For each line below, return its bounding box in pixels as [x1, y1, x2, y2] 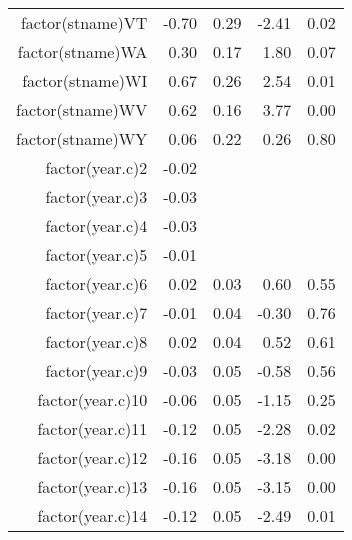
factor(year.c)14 [37, 504, 148, 527]
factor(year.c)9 [45, 359, 148, 382]
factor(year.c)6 [45, 272, 148, 295]
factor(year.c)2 [45, 156, 148, 179]
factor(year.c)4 [45, 214, 148, 237]
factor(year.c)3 [45, 185, 148, 208]
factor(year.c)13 [37, 475, 148, 498]
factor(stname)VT [20, 11, 148, 34]
